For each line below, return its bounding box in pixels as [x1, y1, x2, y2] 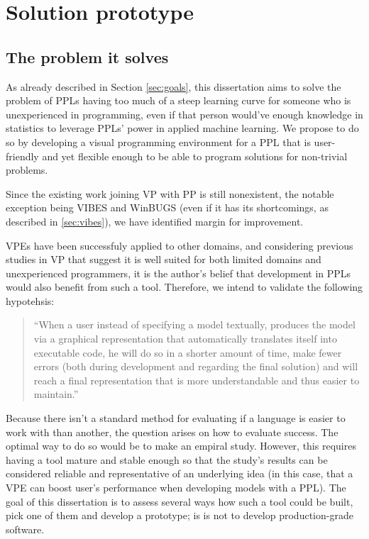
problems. [6, 162, 48, 177]
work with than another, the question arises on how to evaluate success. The [6, 424, 338, 439]
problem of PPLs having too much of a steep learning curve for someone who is [6, 93, 351, 108]
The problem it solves [6, 45, 169, 67]
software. [6, 521, 45, 536]
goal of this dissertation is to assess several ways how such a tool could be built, [6, 494, 353, 509]
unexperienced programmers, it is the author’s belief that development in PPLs [6, 265, 351, 280]
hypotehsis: [6, 293, 55, 308]
